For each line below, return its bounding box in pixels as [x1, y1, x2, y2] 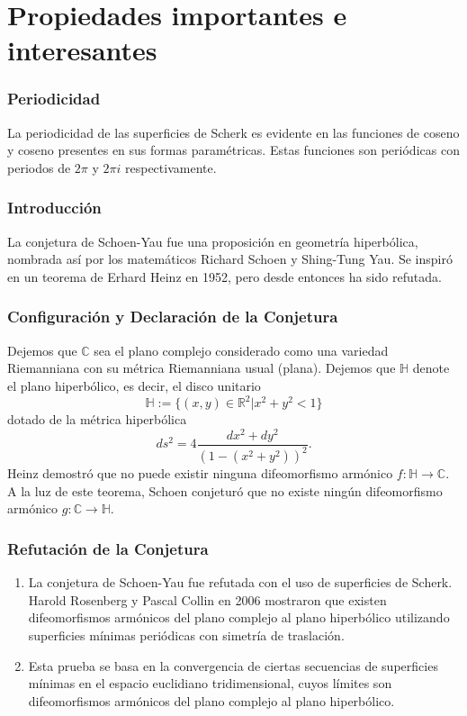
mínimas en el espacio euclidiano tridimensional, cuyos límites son [28, 674, 392, 693]
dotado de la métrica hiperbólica [7, 410, 187, 429]
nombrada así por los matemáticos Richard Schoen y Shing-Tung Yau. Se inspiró [7, 249, 453, 268]
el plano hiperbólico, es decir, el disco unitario [7, 376, 261, 394]
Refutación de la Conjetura [7, 537, 209, 559]
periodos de [7, 158, 71, 177]
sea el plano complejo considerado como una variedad [94, 340, 389, 359]
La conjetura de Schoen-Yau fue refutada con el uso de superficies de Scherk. [28, 573, 453, 592]
